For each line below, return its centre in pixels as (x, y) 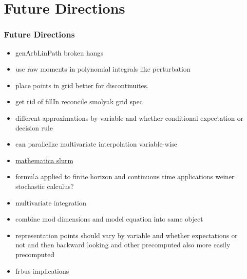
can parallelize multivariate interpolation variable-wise (96, 144)
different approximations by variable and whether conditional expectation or (129, 118)
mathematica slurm (44, 160)
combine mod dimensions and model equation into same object (109, 219)
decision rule (34, 127)
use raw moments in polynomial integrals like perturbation (103, 69)
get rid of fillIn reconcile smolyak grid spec (79, 102)
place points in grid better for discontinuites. (82, 85)
